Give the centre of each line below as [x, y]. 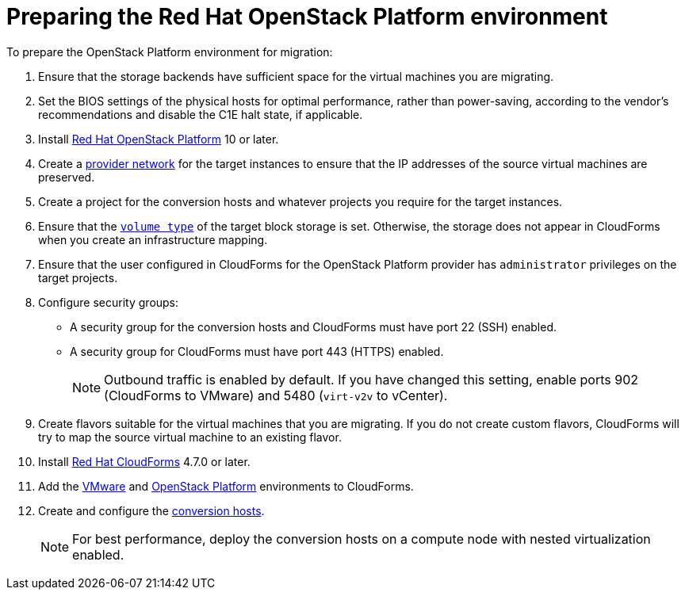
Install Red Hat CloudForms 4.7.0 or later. [144, 461]
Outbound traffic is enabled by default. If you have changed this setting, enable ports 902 [371, 379]
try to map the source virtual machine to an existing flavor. [190, 437]
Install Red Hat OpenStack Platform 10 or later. [159, 139]
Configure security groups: [109, 302]
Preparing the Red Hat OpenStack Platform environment [307, 17]
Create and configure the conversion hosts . [151, 510]
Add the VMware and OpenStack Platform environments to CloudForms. [226, 486]
